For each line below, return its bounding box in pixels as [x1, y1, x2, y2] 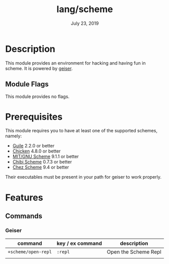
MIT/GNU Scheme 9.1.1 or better [12, 153, 79, 160]
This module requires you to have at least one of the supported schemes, [5, 128, 158, 134]
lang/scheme [56, 4, 114, 15]
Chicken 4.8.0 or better [12, 148, 61, 154]
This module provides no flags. [5, 93, 70, 99]
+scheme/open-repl [8, 249, 52, 255]
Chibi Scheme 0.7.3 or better [12, 159, 72, 165]
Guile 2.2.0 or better [12, 143, 54, 149]
